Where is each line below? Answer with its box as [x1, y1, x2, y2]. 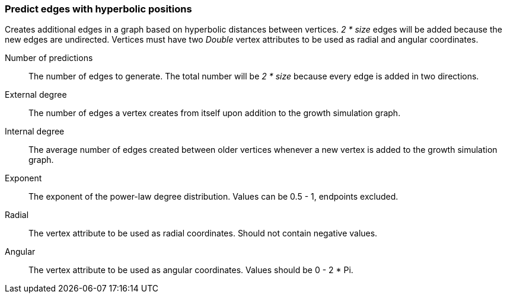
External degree [5, 89, 67, 100]
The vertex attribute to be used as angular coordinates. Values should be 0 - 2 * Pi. [28, 265, 353, 275]
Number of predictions [5, 53, 93, 63]
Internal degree [5, 126, 65, 137]
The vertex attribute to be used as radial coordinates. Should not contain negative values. [28, 228, 378, 239]
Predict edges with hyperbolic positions [5, 3, 192, 15]
